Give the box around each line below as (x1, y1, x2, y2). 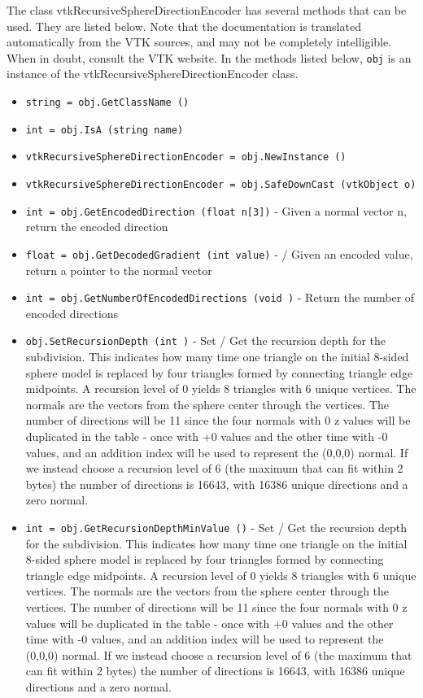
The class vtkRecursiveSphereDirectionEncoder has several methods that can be (7, 2, 407, 18)
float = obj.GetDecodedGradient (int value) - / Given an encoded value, (25, 245, 413, 262)
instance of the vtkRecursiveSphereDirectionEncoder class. (7, 65, 299, 82)
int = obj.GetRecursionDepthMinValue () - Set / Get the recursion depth (25, 519, 408, 535)
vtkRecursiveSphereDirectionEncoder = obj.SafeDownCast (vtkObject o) (25, 179, 416, 190)
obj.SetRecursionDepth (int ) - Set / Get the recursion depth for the (25, 332, 386, 349)
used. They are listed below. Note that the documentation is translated (7, 17, 361, 34)
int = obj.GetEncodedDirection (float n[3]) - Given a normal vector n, (25, 202, 407, 219)
